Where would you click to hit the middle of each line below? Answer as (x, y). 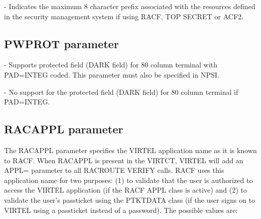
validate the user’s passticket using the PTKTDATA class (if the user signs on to (130, 199)
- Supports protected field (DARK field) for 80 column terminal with (111, 65)
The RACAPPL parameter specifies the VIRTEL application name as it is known (130, 150)
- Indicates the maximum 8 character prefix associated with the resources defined (130, 6)
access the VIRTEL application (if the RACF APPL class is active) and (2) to (126, 190)
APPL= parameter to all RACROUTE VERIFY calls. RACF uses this (114, 170)
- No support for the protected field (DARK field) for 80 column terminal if (121, 92)
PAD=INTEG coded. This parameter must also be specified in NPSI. (112, 74)
